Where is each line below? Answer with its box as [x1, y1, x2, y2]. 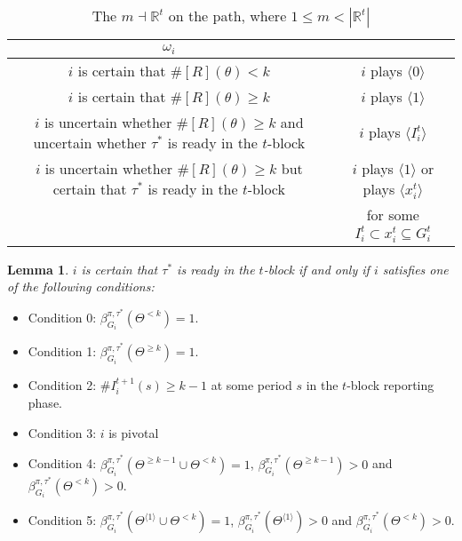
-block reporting [346, 375, 434, 394]
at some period [211, 375, 292, 394]
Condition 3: [28, 423, 97, 442]
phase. [28, 394, 62, 412]
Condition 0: [28, 307, 97, 326]
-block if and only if [263, 259, 370, 278]
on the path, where [168, 5, 287, 26]
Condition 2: [28, 375, 97, 394]
